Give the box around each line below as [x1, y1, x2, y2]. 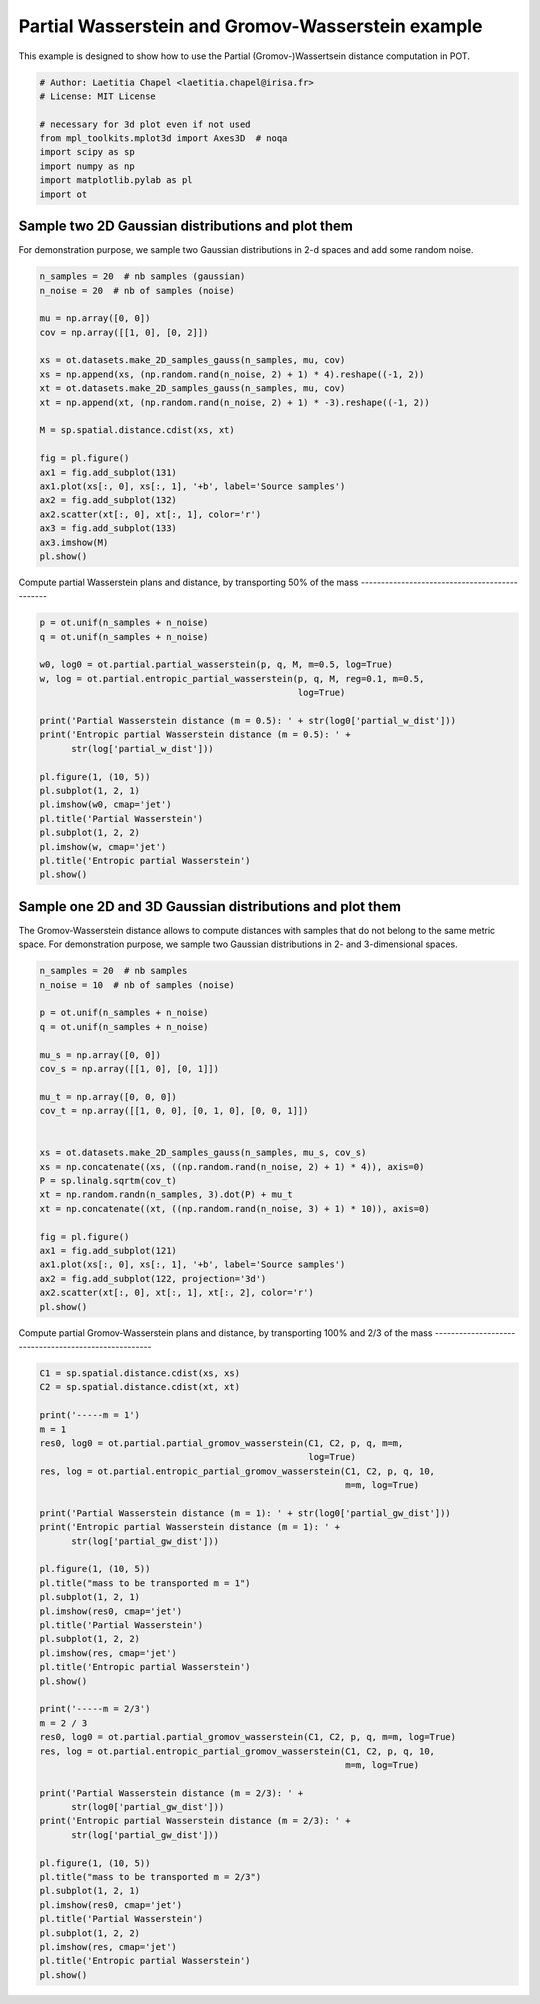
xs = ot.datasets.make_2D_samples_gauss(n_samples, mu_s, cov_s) [39, 1147, 367, 1159]
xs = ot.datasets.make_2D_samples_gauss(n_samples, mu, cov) [39, 355, 346, 366]
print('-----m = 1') [39, 1410, 140, 1421]
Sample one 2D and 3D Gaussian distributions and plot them [18, 898, 402, 915]
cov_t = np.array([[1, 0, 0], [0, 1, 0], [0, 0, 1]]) [39, 1105, 309, 1117]
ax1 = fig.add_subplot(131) [39, 466, 177, 478]
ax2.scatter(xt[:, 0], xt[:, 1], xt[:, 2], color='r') [39, 1287, 314, 1299]
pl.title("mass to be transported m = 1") [39, 1577, 251, 1589]
